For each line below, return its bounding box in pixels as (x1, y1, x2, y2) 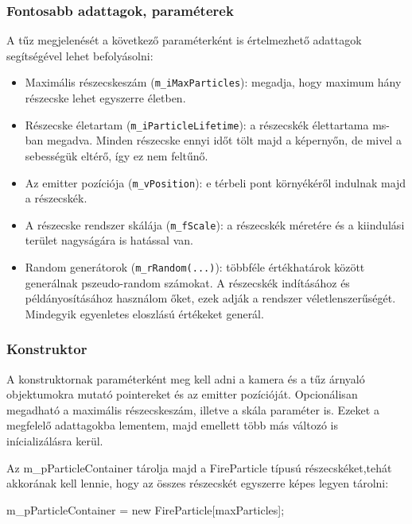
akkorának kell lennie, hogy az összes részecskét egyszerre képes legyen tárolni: (6, 475, 389, 491)
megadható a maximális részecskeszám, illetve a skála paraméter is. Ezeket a (6, 401, 379, 418)
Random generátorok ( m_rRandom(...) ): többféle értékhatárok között (25, 259, 365, 275)
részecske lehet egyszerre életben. (25, 90, 186, 106)
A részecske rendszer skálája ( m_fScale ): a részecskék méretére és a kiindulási (25, 216, 405, 233)
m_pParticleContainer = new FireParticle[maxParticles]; (6, 501, 285, 518)
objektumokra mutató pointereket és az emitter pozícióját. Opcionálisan (6, 386, 358, 403)
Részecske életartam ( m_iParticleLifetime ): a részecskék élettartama (25, 116, 369, 133)
